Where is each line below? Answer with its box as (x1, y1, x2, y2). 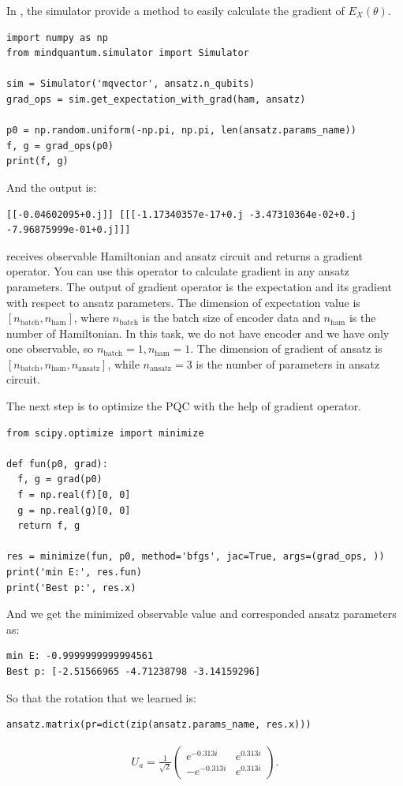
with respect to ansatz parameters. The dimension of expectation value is (6, 294, 360, 310)
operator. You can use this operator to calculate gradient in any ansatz (6, 263, 349, 279)
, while (107, 355, 140, 372)
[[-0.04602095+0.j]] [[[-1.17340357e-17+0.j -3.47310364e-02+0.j (6, 208, 356, 220)
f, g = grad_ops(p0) (6, 140, 114, 152)
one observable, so (6, 340, 94, 357)
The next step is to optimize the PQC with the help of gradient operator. (6, 398, 362, 414)
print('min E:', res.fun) (6, 567, 142, 578)
